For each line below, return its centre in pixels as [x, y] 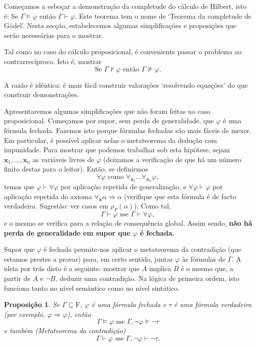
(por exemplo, [25, 314]
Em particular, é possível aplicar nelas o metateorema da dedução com [111, 140]
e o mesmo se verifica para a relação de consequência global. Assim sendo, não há [128, 223]
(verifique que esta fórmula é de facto [180, 196]
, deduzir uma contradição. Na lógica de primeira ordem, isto [147, 278]
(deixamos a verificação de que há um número [172, 159]
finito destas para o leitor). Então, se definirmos [76, 169]
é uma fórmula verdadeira [213, 304]
